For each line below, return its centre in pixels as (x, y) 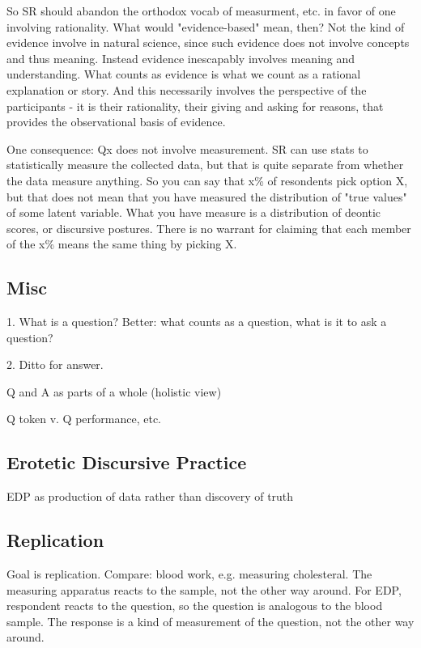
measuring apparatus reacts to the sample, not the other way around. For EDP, (204, 589)
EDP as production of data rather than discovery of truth (150, 496)
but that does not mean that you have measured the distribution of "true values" (207, 196)
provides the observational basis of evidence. (116, 122)
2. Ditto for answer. (55, 364)
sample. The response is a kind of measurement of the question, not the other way (210, 621)
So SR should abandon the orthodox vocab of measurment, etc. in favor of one (201, 11)
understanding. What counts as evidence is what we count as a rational (184, 74)
